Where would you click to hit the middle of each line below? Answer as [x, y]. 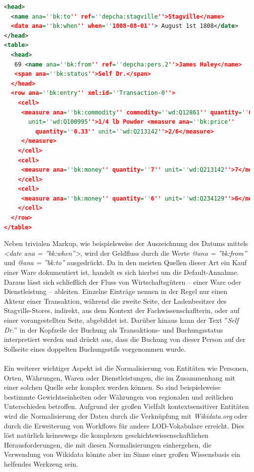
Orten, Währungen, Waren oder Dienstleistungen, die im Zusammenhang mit [120, 377]
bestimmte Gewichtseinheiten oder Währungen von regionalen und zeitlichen [119, 396]
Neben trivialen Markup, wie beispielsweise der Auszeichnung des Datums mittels [126, 243]
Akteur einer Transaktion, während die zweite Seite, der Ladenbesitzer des [115, 301]
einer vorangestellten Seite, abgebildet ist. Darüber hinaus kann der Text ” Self [121, 320]
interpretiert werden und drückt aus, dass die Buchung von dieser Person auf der [125, 339]
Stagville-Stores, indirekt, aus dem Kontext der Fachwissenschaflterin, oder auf [122, 310]
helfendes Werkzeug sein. [41, 463]
